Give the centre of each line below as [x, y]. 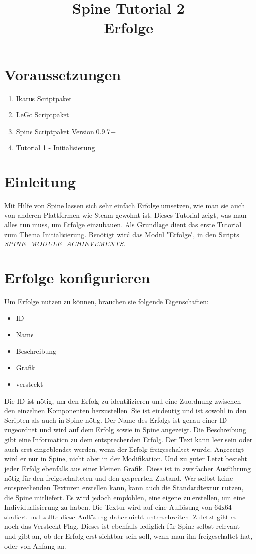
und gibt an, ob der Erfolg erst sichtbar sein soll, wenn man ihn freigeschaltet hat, [128, 536]
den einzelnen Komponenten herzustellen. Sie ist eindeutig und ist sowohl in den [126, 410]
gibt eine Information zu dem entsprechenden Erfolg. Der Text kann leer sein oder [128, 439]
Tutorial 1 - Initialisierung [55, 148]
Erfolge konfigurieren [77, 278]
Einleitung [40, 182]
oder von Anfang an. [35, 545]
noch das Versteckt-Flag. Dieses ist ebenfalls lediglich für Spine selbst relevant [122, 526]
